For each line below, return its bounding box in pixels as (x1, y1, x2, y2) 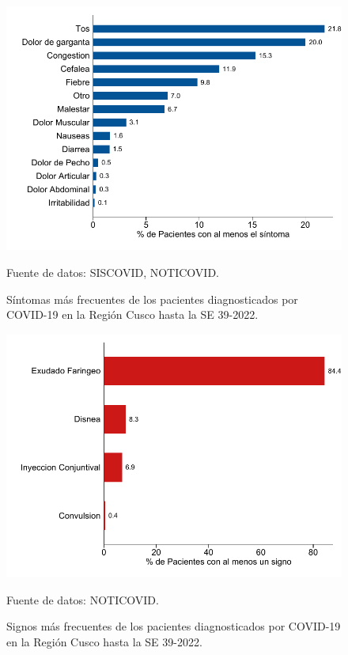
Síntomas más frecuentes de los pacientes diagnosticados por (6, 290, 298, 307)
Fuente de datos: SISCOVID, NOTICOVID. (6, 263, 219, 280)
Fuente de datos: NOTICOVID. (6, 591, 159, 608)
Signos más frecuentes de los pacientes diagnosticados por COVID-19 (6, 618, 341, 634)
